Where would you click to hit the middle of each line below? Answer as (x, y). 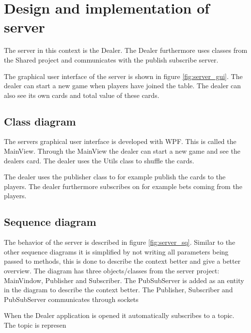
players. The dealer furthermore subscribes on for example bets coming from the (123, 186)
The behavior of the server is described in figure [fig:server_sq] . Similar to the (120, 242)
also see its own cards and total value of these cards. (82, 95)
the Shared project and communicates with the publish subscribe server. (111, 59)
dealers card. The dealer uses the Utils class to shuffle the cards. (99, 160)
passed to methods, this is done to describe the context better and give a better (122, 261)
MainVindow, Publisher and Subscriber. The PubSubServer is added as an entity (124, 280)
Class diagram (40, 121)
